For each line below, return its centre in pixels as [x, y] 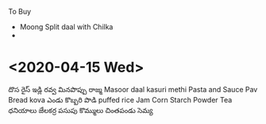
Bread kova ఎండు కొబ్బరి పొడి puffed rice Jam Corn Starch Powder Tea [120, 99]
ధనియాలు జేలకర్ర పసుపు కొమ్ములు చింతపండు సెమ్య [81, 110]
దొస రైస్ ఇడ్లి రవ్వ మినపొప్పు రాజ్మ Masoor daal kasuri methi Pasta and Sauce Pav [133, 89]
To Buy [20, 12]
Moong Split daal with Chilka [66, 27]
